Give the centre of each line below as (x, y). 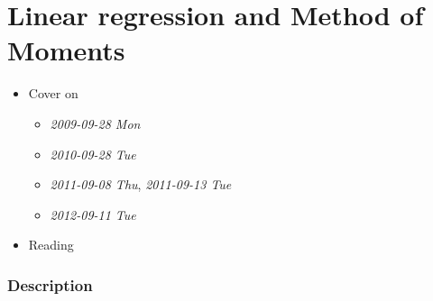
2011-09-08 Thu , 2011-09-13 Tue (141, 184)
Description (50, 284)
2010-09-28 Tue (93, 154)
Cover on (53, 93)
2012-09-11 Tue (93, 214)
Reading (51, 245)
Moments (66, 50)
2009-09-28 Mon (95, 123)
